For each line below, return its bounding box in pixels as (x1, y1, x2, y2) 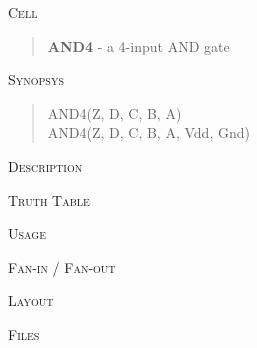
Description (8, 155, 83, 176)
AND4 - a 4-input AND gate (47, 35, 230, 56)
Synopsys (8, 69, 64, 90)
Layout (8, 290, 54, 311)
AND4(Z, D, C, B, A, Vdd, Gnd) (47, 122, 250, 143)
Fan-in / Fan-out (8, 256, 116, 277)
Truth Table (8, 189, 90, 210)
